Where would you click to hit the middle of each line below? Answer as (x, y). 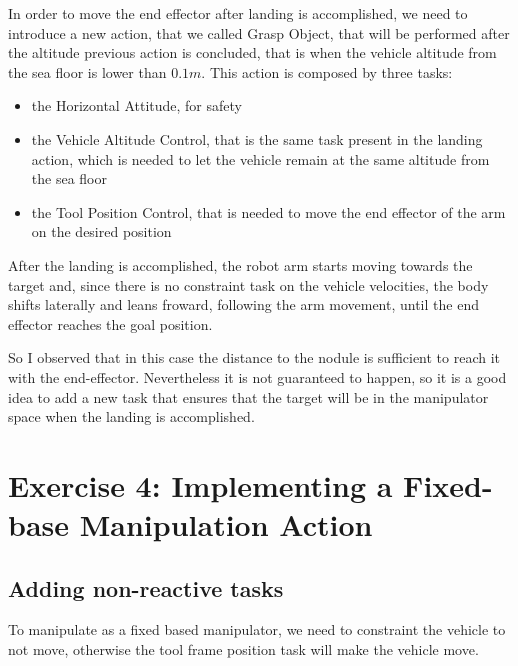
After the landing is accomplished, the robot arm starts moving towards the (240, 264)
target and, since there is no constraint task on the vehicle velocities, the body (248, 284)
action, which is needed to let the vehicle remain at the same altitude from (260, 158)
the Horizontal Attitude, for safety (136, 105)
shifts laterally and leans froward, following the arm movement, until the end (243, 304)
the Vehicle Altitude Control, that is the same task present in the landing (257, 138)
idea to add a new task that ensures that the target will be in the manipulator (248, 396)
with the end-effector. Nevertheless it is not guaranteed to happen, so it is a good (257, 376)
